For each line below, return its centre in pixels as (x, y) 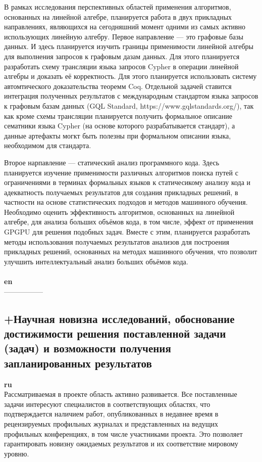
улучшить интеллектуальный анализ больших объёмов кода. (96, 261)
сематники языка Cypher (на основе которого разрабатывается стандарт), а (120, 126)
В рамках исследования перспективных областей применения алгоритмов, (118, 7)
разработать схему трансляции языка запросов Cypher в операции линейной (121, 66)
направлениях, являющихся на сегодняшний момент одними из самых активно (125, 27)
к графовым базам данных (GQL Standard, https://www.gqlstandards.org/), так (129, 105)
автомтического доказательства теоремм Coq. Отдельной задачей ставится (118, 86)
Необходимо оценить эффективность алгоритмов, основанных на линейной (119, 212)
